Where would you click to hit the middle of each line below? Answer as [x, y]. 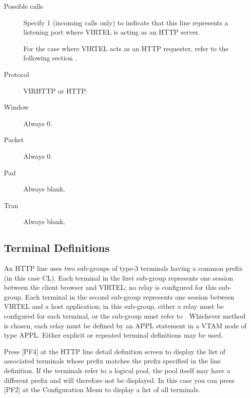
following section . [50, 58]
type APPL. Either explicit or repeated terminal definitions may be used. [114, 335]
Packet [14, 140]
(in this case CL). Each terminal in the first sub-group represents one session [119, 277]
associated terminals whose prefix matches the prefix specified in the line [113, 361]
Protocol [17, 74]
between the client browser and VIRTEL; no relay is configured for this [110, 287]
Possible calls [24, 6]
